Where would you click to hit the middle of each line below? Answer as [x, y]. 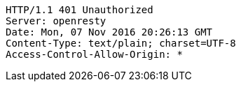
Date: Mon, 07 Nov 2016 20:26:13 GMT [109, 32]
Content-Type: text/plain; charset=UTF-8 [121, 43]
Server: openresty [56, 21]
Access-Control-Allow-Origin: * [94, 54]
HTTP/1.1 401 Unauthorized [80, 10]
